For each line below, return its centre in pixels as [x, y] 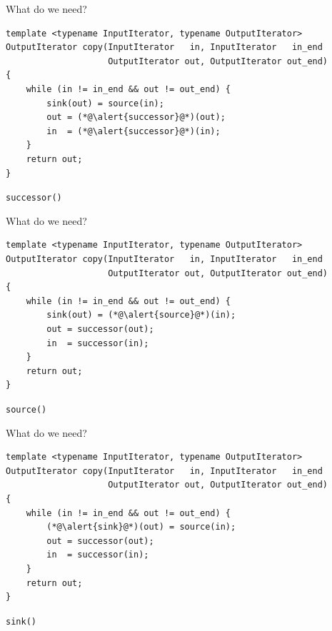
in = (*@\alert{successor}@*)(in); [134, 131]
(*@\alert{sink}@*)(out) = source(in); [141, 527]
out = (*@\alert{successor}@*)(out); [136, 117]
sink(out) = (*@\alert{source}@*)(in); [141, 315]
